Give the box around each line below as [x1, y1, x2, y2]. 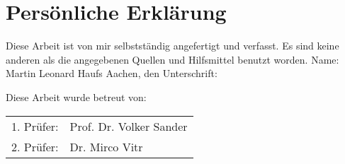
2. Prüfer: [11, 138, 59, 155]
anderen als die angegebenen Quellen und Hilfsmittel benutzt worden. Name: [6, 52, 339, 66]
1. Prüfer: [11, 117, 59, 134]
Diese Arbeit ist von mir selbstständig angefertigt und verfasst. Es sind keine [6, 38, 339, 53]
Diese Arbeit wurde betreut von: [6, 89, 147, 104]
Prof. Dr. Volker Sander [69, 117, 188, 134]
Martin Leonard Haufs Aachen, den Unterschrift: [6, 66, 217, 81]
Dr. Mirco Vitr [69, 138, 143, 155]
